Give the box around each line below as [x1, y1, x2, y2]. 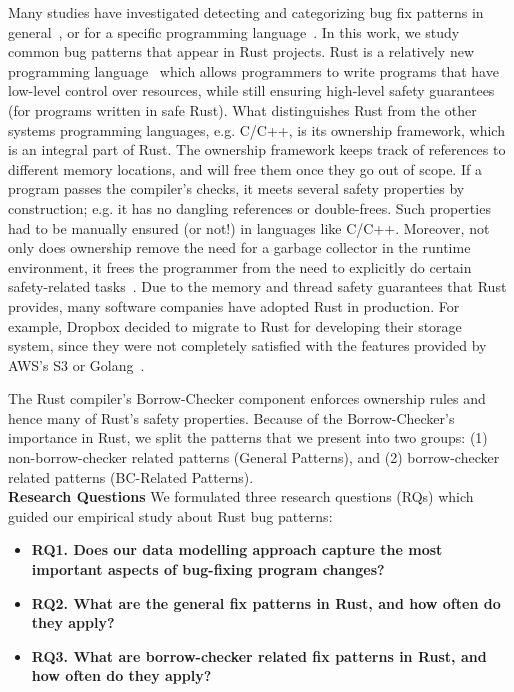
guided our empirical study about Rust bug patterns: [8, 505, 333, 526]
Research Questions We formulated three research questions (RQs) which [8, 486, 474, 507]
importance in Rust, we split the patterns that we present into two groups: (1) [8, 427, 488, 448]
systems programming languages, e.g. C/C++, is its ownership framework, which [8, 119, 505, 140]
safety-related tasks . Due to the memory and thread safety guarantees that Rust [8, 276, 507, 297]
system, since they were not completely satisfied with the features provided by [8, 335, 487, 356]
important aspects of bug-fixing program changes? [31, 559, 385, 580]
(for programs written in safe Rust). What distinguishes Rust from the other [8, 99, 477, 120]
